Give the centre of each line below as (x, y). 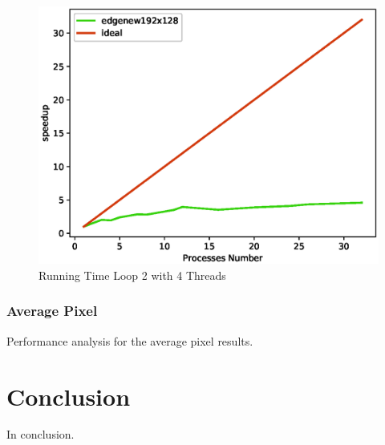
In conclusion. (41, 434)
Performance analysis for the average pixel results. (130, 340)
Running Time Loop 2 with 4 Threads (132, 275)
